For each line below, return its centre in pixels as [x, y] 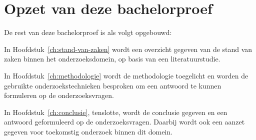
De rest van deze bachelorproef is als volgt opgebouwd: [88, 32]
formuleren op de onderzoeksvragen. [59, 95]
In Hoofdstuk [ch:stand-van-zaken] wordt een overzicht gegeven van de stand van [128, 49]
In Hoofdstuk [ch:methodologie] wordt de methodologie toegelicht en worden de [126, 75]
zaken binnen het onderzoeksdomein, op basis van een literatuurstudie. [112, 59]
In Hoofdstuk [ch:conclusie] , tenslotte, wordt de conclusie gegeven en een [116, 112]
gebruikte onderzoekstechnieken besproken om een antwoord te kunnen [113, 85]
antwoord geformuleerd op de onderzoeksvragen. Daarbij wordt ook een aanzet [124, 122]
